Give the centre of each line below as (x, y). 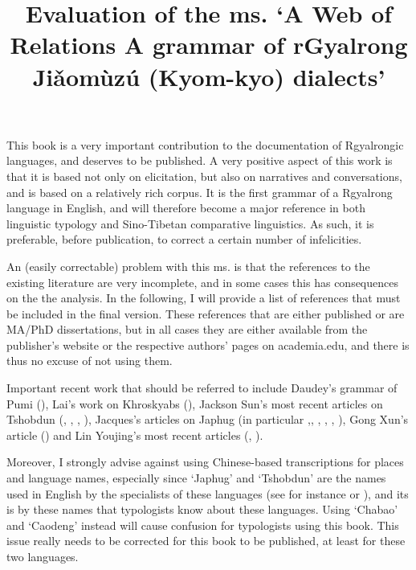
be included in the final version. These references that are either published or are (206, 313)
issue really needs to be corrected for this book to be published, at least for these (206, 541)
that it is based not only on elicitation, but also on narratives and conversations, (204, 176)
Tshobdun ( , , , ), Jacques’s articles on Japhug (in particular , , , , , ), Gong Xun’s (208, 419)
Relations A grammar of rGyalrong (209, 45)
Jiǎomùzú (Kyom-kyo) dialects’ (209, 76)
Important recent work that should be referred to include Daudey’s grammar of (202, 388)
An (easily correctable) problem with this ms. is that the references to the (188, 266)
